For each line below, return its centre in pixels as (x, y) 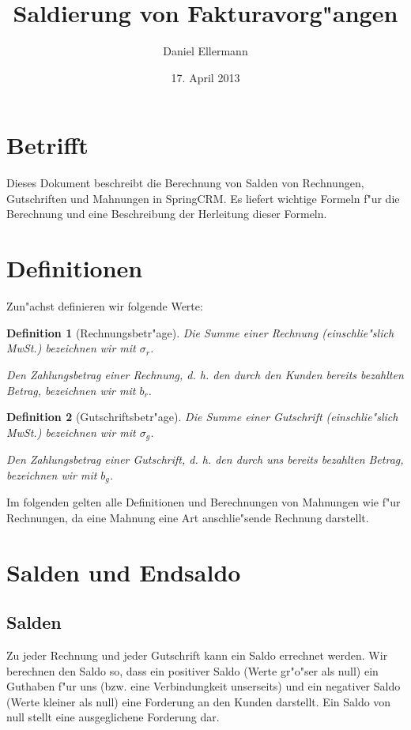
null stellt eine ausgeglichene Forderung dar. (113, 717)
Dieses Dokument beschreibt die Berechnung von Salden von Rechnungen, (185, 183)
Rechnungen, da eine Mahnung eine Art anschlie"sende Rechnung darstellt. (188, 517)
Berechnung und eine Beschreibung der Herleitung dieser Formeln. (167, 214)
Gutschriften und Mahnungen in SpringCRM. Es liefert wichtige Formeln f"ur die (203, 198)
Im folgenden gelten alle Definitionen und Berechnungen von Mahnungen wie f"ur (204, 502)
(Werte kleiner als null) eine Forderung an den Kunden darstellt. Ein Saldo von (199, 701)
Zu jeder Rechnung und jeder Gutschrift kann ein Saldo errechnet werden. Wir (197, 655)
